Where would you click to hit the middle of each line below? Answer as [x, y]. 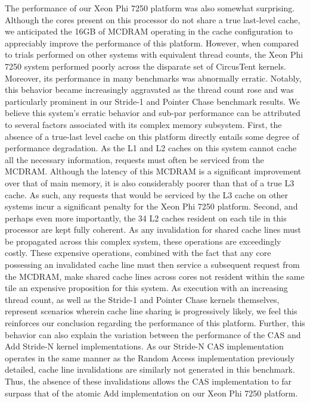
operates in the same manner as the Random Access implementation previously [150, 357]
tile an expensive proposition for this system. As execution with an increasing [146, 288]
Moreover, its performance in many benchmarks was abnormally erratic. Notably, [153, 78]
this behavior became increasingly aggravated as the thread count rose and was [149, 90]
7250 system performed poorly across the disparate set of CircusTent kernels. [145, 66]
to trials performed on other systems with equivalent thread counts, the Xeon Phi [154, 54]
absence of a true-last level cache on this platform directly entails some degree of [152, 136]
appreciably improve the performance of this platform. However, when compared [152, 43]
